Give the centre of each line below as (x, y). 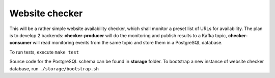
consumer (20, 43)
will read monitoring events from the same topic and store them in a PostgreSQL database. (127, 43)
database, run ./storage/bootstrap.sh (54, 68)
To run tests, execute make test (44, 52)
